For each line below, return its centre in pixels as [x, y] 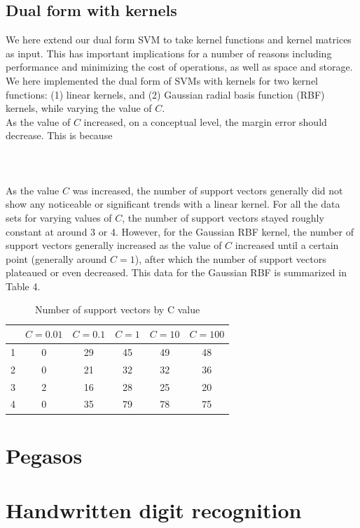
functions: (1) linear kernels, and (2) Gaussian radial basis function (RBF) [165, 94]
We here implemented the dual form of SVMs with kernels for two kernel [162, 80]
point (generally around [56, 258]
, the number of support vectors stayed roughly [223, 217]
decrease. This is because [59, 135]
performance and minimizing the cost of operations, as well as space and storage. [179, 67]
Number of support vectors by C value [118, 309]
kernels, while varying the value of [79, 108]
